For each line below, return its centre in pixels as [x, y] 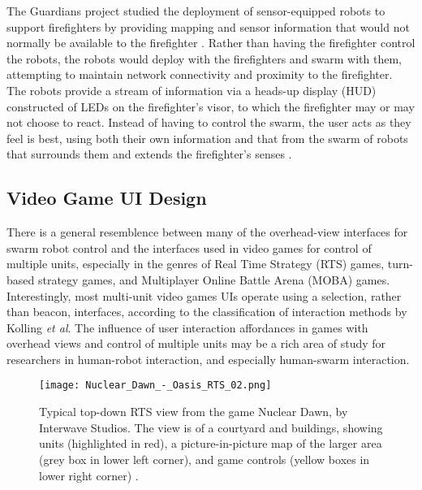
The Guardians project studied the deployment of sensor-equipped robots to [196, 11]
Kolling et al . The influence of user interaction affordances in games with [187, 327]
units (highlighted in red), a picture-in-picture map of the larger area [211, 443]
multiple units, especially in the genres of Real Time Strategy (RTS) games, [196, 264]
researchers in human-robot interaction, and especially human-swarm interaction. [208, 359]
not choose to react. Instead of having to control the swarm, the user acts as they [209, 122]
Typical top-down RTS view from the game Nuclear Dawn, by [194, 412]
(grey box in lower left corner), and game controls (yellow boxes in [205, 459]
